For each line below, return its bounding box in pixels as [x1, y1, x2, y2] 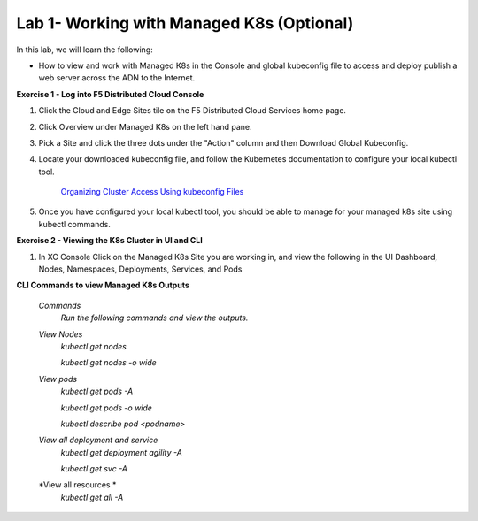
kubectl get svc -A [60, 464, 128, 474]
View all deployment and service [38, 434, 158, 446]
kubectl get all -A [60, 492, 124, 502]
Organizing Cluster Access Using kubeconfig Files [60, 187, 244, 197]
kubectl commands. [38, 218, 111, 229]
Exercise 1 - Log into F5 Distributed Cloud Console [16, 88, 204, 99]
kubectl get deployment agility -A [60, 447, 183, 457]
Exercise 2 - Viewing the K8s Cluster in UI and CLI [16, 235, 203, 246]
